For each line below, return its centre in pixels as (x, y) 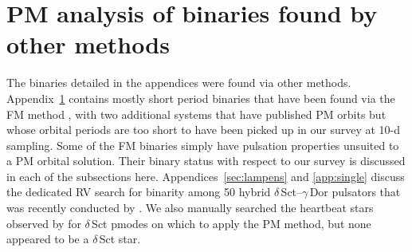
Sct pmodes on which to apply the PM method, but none (232, 223)
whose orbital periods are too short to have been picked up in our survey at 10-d (204, 130)
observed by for (44, 223)
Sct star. (120, 239)
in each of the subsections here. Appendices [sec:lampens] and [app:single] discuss (206, 176)
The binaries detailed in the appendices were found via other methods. (179, 83)
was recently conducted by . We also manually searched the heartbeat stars (190, 208)
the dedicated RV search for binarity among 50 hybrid (139, 192)
